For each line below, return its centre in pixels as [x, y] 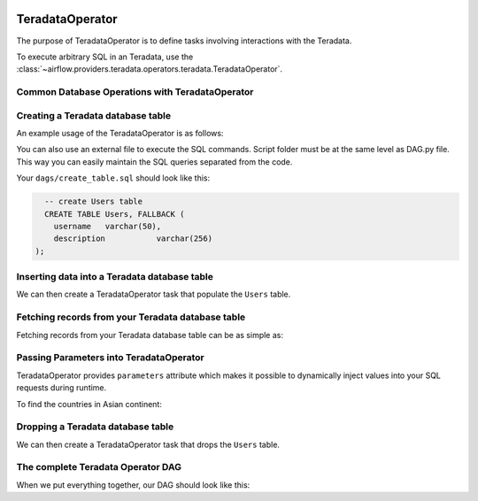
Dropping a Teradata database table [95, 427]
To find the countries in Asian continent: [89, 404]
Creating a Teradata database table [94, 115]
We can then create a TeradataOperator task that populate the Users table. [154, 294]
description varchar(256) [133, 239]
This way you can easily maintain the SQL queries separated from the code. [154, 162]
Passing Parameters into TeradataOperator [111, 358]
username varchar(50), [108, 226]
